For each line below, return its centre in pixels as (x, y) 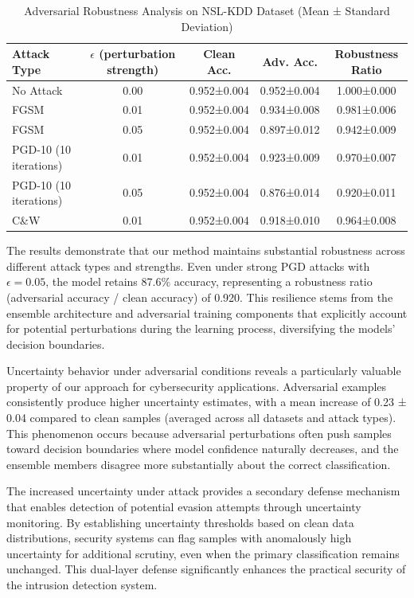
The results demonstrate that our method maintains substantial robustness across (206, 250)
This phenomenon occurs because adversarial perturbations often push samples (199, 433)
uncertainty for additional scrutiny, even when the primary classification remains (203, 553)
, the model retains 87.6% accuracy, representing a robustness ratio (209, 281)
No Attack (37, 90)
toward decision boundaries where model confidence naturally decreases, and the (203, 449)
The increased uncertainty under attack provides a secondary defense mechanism (203, 491)
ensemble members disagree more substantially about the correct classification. (199, 464)
